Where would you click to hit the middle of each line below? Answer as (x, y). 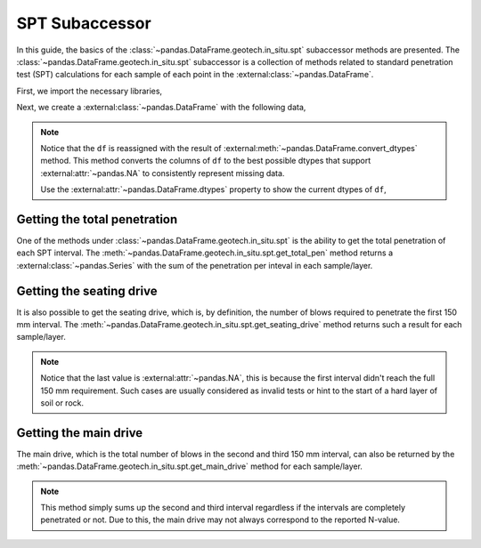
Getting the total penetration (97, 219)
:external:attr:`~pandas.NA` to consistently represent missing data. (163, 173)
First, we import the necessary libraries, (90, 91)
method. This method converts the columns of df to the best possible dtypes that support (206, 161)
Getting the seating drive (87, 290)
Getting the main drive (80, 433)
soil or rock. (62, 403)
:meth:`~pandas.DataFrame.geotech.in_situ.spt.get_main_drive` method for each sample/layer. (189, 466)
